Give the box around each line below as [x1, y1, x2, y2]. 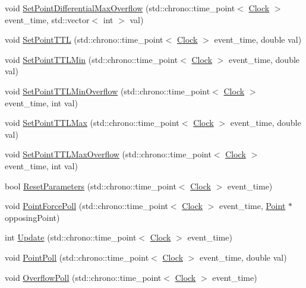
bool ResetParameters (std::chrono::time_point [5, 179, 176, 192]
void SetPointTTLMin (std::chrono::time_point [5, 53, 178, 65]
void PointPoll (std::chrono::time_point [5, 251, 149, 263]
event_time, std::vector [5, 13, 90, 26]
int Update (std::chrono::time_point [5, 231, 137, 243]
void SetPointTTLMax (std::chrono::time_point [5, 116, 179, 129]
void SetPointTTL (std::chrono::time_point [5, 33, 163, 46]
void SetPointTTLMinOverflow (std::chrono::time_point [5, 84, 210, 97]
